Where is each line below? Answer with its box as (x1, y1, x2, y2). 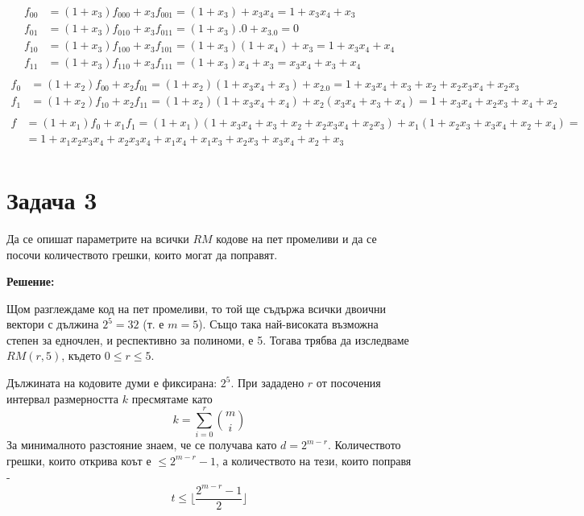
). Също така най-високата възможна (198, 316, 379, 332)
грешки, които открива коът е (6, 452, 151, 469)
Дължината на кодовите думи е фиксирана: (6, 374, 217, 391)
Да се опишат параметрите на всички (6, 229, 189, 246)
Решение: (6, 273, 55, 290)
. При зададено (230, 374, 304, 391)
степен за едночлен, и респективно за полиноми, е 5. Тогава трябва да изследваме (6, 331, 409, 348)
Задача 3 (6, 183, 97, 216)
